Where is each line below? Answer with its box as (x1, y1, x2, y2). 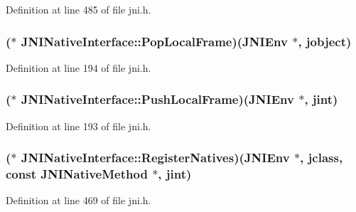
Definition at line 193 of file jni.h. (6, 118, 151, 133)
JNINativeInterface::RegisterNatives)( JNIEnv (21, 149, 290, 166)
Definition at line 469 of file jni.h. (6, 193, 151, 208)
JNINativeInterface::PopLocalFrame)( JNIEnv (21, 32, 288, 50)
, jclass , (300, 149, 343, 166)
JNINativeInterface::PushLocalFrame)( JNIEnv (21, 90, 294, 108)
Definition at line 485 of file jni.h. (6, 2, 151, 16)
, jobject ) (298, 32, 352, 50)
